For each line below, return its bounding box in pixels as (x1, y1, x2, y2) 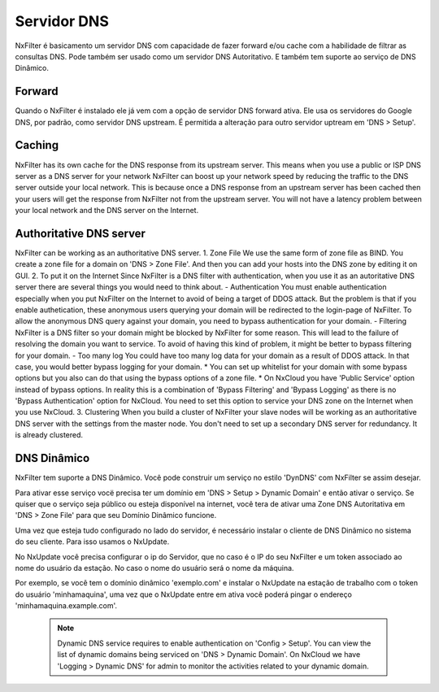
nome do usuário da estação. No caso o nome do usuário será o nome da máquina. (15, 563, 294, 572)
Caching (15, 138, 59, 152)
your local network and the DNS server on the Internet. (15, 206, 199, 215)
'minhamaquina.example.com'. (15, 601, 118, 611)
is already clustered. (15, 430, 84, 440)
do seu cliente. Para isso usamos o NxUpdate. (15, 537, 170, 546)
